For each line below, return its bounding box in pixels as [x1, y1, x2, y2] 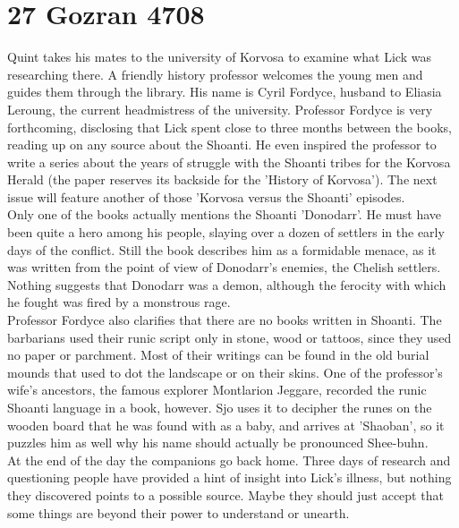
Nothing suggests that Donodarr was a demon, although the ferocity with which [7, 275, 446, 294]
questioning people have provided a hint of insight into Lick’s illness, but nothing [7, 468, 452, 487]
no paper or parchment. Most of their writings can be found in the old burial [7, 345, 429, 364]
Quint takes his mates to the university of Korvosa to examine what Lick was [7, 47, 431, 66]
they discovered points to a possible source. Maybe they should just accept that [7, 485, 444, 504]
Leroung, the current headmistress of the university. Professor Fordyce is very [7, 99, 433, 118]
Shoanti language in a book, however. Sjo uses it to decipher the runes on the [7, 398, 432, 416]
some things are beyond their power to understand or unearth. [7, 503, 350, 522]
